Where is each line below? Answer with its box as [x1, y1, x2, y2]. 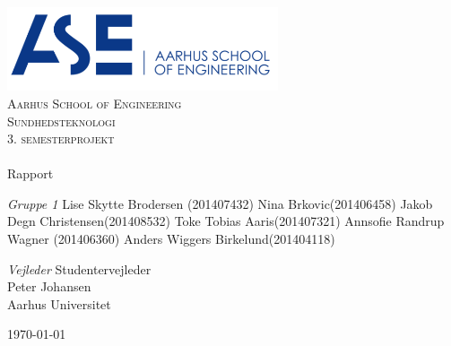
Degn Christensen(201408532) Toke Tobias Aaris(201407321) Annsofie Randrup [7, 212, 445, 230]
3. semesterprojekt [7, 129, 115, 148]
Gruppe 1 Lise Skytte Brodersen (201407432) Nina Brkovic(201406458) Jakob [7, 194, 433, 212]
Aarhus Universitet [7, 294, 111, 313]
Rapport [7, 164, 54, 183]
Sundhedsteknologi [7, 111, 116, 130]
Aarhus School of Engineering [7, 93, 182, 112]
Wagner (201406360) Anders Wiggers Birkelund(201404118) [7, 229, 335, 248]
